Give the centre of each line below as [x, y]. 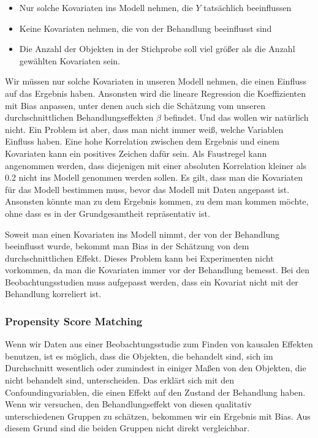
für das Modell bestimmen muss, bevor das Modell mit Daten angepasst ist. [147, 189]
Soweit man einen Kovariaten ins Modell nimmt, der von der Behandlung [142, 234]
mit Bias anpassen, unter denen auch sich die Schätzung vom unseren [135, 105]
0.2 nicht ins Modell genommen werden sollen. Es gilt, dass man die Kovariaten [154, 177]
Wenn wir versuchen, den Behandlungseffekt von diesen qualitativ [128, 404]
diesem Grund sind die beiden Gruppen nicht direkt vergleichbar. [127, 428]
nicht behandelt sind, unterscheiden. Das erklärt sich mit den [119, 380]
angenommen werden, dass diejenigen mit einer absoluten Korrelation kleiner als [156, 165]
